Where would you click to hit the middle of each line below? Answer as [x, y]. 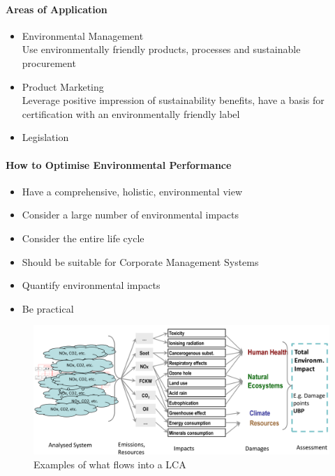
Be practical [48, 308]
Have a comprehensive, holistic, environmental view [132, 191]
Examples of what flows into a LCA [110, 464]
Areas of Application [57, 9]
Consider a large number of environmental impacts [131, 215]
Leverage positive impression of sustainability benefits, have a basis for [173, 100]
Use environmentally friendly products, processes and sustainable [161, 49]
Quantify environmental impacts [91, 285]
